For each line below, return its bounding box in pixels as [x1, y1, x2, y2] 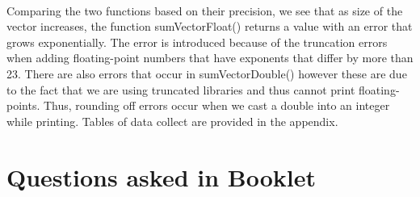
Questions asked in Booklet [6, 160, 317, 193]
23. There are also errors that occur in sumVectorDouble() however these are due [6, 65, 407, 82]
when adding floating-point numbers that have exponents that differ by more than [6, 49, 414, 66]
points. [6, 97, 40, 114]
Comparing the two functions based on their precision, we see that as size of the [6, 2, 403, 19]
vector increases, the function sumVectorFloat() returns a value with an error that [6, 18, 413, 35]
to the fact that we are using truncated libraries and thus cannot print [6, 81, 355, 98]
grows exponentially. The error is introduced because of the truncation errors [6, 33, 388, 50]
